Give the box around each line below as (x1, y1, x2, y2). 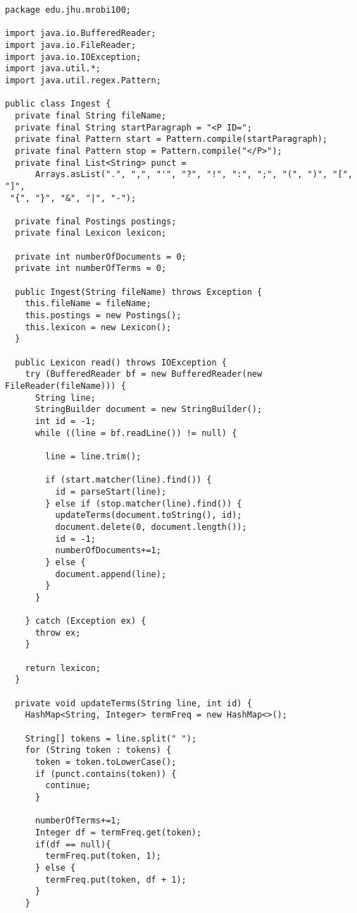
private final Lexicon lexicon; (15, 228, 167, 238)
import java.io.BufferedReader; (5, 28, 156, 39)
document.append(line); (55, 569, 167, 579)
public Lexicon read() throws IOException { (15, 357, 227, 368)
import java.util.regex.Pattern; (5, 75, 161, 85)
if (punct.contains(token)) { (35, 768, 177, 779)
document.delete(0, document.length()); (55, 521, 247, 532)
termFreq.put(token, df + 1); (45, 874, 187, 885)
